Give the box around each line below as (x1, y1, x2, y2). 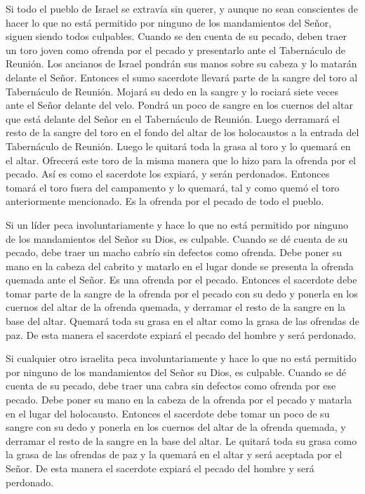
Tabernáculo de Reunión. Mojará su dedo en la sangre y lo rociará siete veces (6, 84, 338, 98)
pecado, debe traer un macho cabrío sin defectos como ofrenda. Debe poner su (6, 245, 342, 260)
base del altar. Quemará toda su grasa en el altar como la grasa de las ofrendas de (6, 314, 359, 328)
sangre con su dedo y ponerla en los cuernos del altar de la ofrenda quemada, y (6, 420, 346, 434)
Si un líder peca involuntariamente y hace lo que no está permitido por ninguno (6, 217, 348, 232)
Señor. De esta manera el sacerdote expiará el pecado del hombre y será (6, 461, 314, 475)
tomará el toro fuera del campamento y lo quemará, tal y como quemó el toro (6, 180, 340, 194)
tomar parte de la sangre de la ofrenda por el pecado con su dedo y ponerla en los (6, 286, 358, 300)
